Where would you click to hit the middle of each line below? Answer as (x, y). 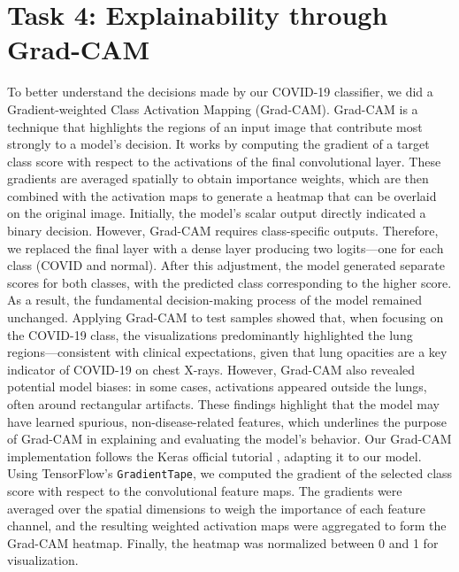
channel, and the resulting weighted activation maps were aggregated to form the (227, 526)
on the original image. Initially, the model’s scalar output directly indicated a (217, 213)
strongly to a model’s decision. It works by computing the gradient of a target (218, 144)
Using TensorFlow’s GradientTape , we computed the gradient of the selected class (230, 473)
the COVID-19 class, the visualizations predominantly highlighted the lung (210, 334)
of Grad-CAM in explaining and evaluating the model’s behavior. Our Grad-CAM (229, 439)
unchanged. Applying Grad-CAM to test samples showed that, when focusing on (226, 317)
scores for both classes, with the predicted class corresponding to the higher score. (229, 282)
